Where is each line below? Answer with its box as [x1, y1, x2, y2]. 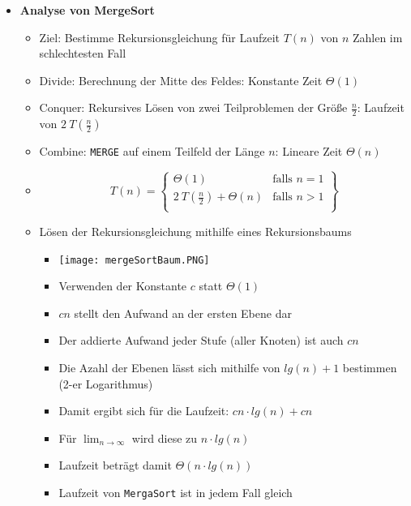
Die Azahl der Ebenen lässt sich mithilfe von [58, 358, 280, 375]
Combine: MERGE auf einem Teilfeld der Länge [39, 143, 265, 160]
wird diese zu [131, 429, 198, 446]
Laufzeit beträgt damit [58, 457, 172, 474]
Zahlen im [352, 28, 403, 45]
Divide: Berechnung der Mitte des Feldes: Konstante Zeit [39, 71, 323, 88]
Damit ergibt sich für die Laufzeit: [58, 402, 229, 419]
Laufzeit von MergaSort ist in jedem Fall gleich [58, 483, 293, 500]
